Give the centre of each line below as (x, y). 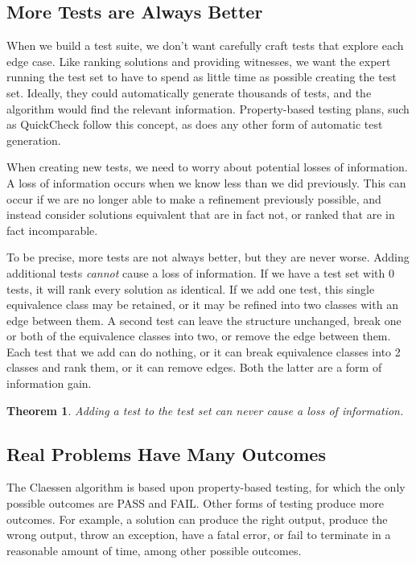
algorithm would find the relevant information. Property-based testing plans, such (208, 108)
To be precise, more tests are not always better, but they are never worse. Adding (208, 257)
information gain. (49, 383)
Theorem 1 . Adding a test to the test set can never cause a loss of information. (205, 410)
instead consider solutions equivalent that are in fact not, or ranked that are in (201, 214)
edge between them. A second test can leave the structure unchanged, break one (204, 320)
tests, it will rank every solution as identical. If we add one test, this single (191, 288)
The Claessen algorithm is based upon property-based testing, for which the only (206, 487)
